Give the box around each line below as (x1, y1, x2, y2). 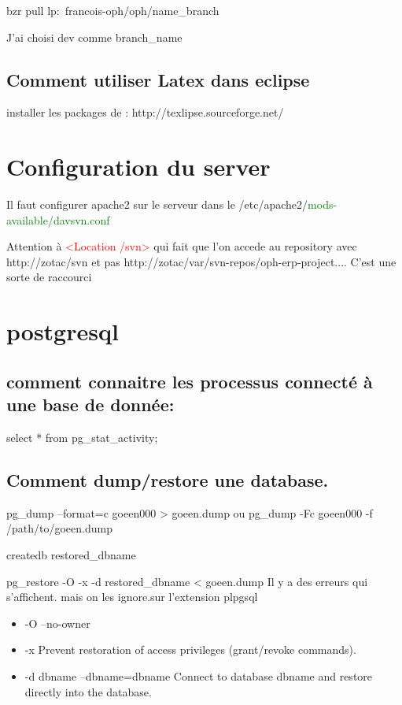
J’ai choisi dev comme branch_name (6, 28, 183, 45)
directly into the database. (24, 683, 152, 699)
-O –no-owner (24, 614, 90, 631)
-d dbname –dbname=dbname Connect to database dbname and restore (24, 668, 373, 684)
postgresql (6, 315, 119, 347)
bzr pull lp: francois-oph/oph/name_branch (6, 2, 219, 18)
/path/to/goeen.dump (6, 520, 112, 536)
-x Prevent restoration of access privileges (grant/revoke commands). (24, 641, 356, 658)
